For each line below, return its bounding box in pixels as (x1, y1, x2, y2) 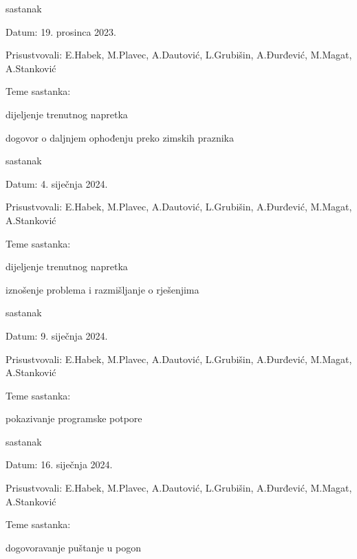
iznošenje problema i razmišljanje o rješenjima (6, 282, 199, 296)
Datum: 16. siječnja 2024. (6, 457, 113, 472)
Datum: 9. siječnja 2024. (6, 328, 108, 342)
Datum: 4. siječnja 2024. (6, 176, 108, 190)
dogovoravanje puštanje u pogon (6, 540, 141, 554)
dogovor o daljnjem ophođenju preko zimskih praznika (6, 130, 234, 144)
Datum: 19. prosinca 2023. (6, 24, 116, 39)
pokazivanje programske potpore (6, 411, 142, 426)
